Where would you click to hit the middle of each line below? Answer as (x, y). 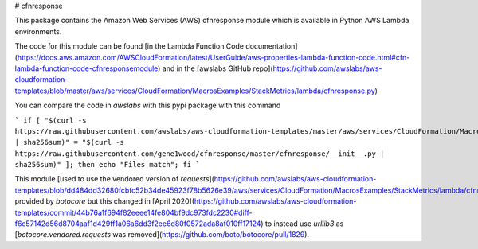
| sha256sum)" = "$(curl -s (70, 142)
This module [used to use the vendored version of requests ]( (115, 179)
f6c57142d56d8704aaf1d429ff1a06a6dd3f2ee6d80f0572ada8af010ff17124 (138, 224)
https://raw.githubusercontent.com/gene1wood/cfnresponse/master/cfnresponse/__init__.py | (200, 154)
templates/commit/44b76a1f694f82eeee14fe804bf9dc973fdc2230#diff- (133, 212)
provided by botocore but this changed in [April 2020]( (105, 201)
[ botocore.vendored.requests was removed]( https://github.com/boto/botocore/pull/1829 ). (162, 235)
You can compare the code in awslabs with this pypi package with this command (148, 105)
